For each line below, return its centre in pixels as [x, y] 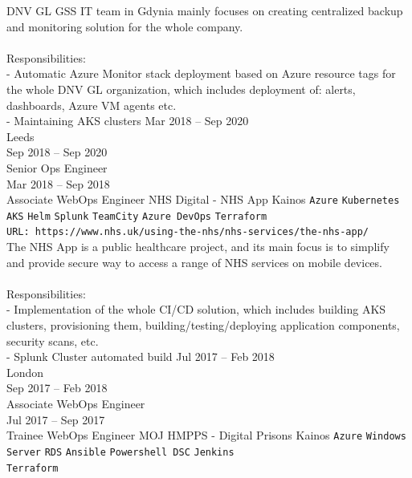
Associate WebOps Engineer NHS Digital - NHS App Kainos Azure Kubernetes [203, 199]
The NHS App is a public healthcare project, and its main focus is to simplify [198, 247]
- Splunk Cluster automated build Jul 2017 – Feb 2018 [141, 356]
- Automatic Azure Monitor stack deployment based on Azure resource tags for [201, 73]
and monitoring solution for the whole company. [125, 26]
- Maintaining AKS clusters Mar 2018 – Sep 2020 [128, 121]
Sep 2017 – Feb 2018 [57, 388]
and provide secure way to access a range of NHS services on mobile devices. [194, 262]
